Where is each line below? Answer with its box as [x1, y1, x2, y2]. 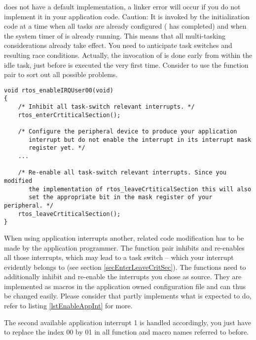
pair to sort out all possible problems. [4, 69, 118, 80]
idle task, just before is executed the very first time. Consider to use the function [4, 59, 249, 70]
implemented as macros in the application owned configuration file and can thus [4, 281, 246, 291]
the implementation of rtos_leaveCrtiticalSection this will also [29, 185, 252, 193]
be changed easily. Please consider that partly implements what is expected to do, [4, 291, 252, 301]
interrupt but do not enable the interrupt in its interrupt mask [29, 136, 252, 143]
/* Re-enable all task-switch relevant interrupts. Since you [18, 169, 227, 176]
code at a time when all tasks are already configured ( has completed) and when [4, 21, 247, 31]
